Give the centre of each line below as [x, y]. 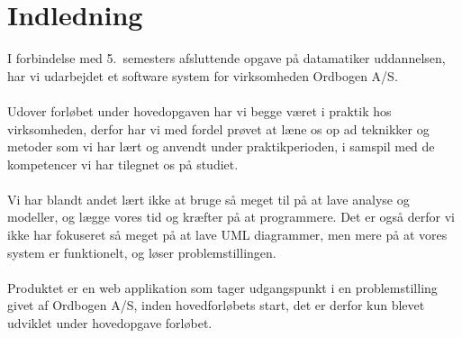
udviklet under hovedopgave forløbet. [110, 323]
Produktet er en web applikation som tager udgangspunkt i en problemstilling [222, 287]
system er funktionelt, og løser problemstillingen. [142, 252]
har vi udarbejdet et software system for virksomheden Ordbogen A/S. [203, 75]
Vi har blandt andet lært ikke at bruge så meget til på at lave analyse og [208, 199]
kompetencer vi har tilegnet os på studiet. [123, 164]
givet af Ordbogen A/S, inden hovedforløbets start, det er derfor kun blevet [216, 305]
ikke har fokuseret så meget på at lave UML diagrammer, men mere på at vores [227, 235]
